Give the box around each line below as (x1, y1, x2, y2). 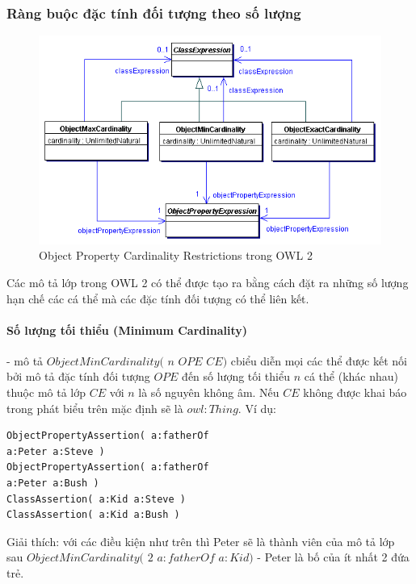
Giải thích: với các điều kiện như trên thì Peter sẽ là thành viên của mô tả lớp (6, 532, 395, 549)
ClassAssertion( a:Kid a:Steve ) (6, 493, 186, 505)
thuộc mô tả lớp (6, 384, 86, 401)
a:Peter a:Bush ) (6, 478, 99, 490)
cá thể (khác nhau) (304, 368, 398, 385)
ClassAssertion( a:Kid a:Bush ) (6, 509, 180, 521)
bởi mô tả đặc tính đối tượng (6, 368, 150, 385)
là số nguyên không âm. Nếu (138, 384, 279, 401)
